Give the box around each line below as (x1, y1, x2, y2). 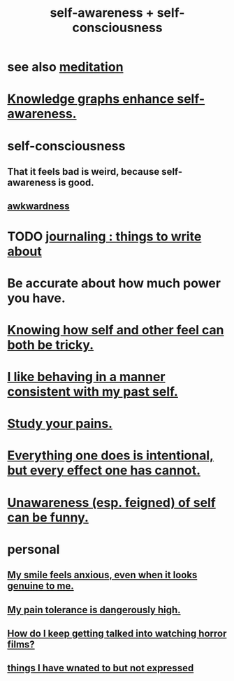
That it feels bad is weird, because (7, 166, 160, 178)
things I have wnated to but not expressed (7, 662, 194, 674)
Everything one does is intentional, (7, 447, 214, 464)
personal (7, 541, 60, 557)
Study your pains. (7, 416, 113, 431)
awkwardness (7, 201, 70, 213)
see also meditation (7, 59, 124, 75)
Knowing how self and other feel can (7, 322, 225, 338)
